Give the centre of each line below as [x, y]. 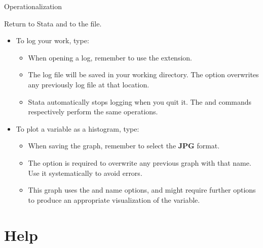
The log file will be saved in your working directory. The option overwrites [143, 74]
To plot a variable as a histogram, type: [78, 128]
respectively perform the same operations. [93, 112]
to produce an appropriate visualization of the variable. [114, 199]
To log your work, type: [52, 40]
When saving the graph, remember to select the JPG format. [124, 146]
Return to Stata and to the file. [53, 23]
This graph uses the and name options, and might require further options [142, 190]
